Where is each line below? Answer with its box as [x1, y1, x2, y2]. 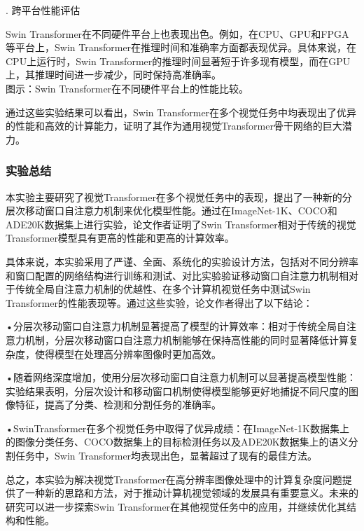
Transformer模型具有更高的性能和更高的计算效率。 [6, 230, 234, 245]
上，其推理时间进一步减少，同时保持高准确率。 [6, 67, 221, 82]
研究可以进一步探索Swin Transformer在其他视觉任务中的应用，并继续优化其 [6, 499, 347, 513]
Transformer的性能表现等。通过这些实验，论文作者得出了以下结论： [6, 295, 313, 310]
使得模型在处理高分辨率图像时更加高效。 [34, 346, 221, 361]
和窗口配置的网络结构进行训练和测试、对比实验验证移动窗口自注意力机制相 [6, 268, 349, 282]
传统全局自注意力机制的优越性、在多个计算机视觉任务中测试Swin [15, 282, 311, 296]
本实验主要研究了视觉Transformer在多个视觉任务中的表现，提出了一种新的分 [6, 189, 352, 204]
